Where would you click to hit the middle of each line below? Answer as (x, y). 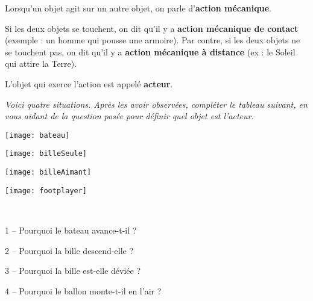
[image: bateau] (37, 135)
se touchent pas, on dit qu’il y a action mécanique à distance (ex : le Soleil (150, 51)
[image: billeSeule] (46, 154)
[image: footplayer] (46, 191)
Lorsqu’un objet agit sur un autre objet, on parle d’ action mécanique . (138, 8)
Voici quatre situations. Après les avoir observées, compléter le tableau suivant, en (156, 104)
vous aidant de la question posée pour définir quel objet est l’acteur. (129, 116)
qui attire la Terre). (41, 64)
